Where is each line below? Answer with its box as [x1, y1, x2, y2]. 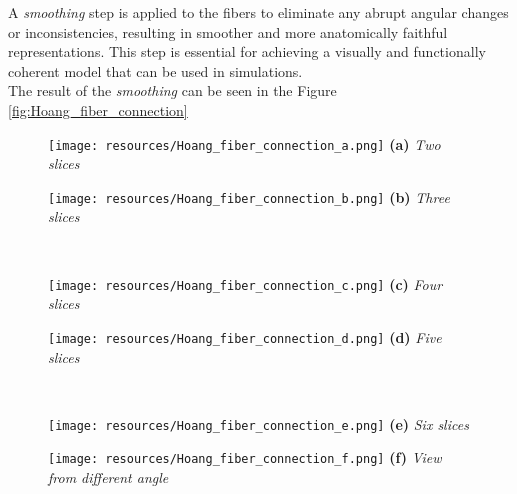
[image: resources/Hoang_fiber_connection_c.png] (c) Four [48, 273, 443, 294]
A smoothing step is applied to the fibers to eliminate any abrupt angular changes [8, 2, 509, 22]
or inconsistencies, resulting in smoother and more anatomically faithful [8, 21, 448, 42]
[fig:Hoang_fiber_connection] [8, 99, 188, 120]
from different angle [48, 467, 169, 488]
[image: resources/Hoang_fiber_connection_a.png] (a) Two [48, 133, 441, 154]
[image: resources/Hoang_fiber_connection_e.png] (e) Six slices [48, 413, 469, 434]
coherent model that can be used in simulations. [8, 60, 303, 81]
